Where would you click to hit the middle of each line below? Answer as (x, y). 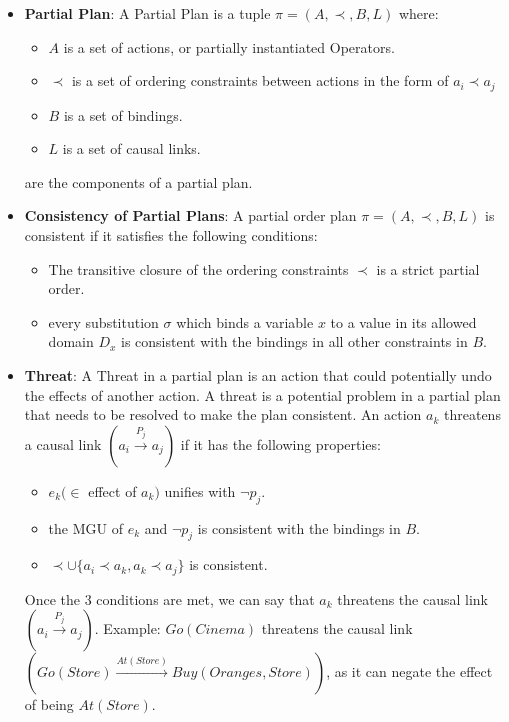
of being (49, 704)
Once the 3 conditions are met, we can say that (169, 598)
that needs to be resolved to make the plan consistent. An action (223, 414)
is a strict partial (428, 268)
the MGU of (85, 527)
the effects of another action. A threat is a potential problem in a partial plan (262, 394)
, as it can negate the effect (409, 671)
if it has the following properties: (280, 443)
